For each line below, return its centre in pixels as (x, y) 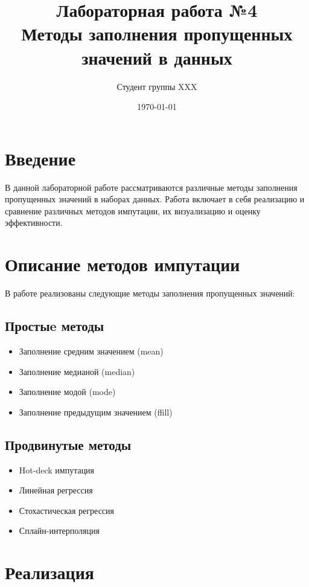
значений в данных (157, 57)
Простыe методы (55, 326)
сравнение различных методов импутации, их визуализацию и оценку (133, 210)
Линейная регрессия (56, 490)
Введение (40, 158)
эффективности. (34, 223)
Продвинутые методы (68, 444)
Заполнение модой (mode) (67, 392)
